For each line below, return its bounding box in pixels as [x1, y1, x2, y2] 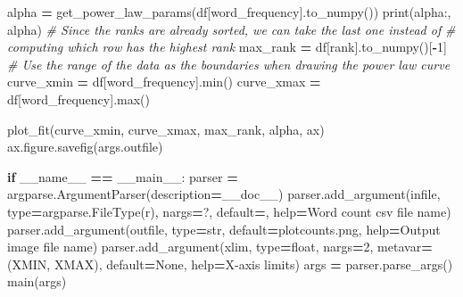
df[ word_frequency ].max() [7, 89, 150, 108]
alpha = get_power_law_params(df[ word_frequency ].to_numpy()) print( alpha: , [7, 3, 451, 21]
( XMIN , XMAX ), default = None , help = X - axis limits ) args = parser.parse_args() [7, 254, 453, 273]
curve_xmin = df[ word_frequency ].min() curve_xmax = [7, 72, 321, 91]
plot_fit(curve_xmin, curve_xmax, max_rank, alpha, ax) [7, 120, 325, 138]
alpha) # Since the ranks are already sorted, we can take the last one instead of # [7, 20, 456, 38]
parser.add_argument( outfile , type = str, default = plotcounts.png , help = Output [7, 219, 441, 238]
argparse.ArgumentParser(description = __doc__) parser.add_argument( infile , [7, 185, 441, 203]
